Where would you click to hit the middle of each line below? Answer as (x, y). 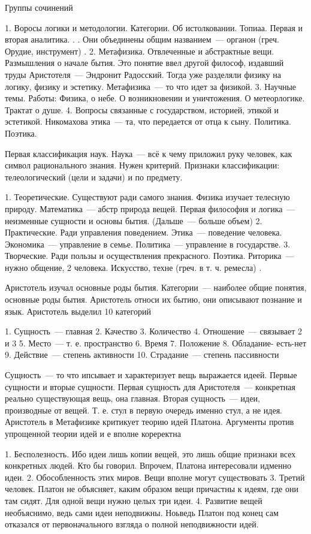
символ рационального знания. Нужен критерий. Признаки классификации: (142, 165)
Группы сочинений (39, 7)
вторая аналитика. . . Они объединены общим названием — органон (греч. (142, 39)
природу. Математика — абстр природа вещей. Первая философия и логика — (150, 208)
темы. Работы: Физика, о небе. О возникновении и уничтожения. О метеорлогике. (155, 98)
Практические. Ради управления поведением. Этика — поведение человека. (144, 232)
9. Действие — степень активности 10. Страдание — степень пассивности (142, 355)
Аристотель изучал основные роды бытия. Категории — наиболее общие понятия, (156, 287)
